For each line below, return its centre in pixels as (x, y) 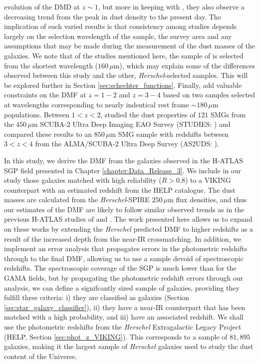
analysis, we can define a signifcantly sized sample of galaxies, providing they (122, 287)
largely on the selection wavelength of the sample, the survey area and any (118, 36)
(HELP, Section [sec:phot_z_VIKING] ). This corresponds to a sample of (116, 336)
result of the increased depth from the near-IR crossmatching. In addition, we (123, 238)
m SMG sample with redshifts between (169, 134)
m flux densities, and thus (207, 199)
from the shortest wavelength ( (51, 65)
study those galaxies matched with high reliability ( (83, 180)
